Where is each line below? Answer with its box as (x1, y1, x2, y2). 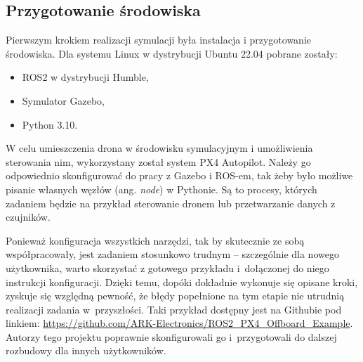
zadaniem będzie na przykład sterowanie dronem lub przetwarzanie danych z (6, 195, 336, 210)
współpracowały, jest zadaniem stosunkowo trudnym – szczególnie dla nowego (6, 247, 339, 261)
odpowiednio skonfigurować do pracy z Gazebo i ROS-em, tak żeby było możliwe (6, 168, 353, 183)
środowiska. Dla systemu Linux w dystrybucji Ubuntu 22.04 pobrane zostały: (6, 46, 338, 60)
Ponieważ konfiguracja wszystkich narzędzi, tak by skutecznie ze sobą (6, 233, 305, 247)
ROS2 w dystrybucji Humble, (22, 70, 149, 84)
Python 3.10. (22, 117, 78, 131)
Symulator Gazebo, (22, 93, 105, 108)
